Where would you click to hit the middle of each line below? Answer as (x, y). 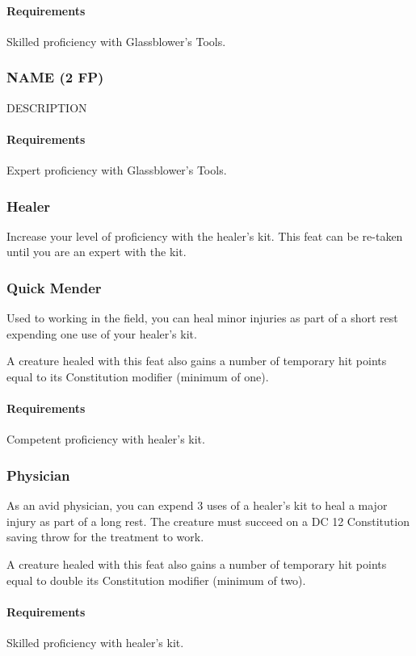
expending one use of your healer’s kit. (102, 333)
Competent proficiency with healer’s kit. (106, 439)
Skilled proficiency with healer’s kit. (95, 642)
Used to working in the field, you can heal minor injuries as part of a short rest (202, 318)
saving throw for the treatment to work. (105, 537)
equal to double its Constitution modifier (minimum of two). (156, 580)
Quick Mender (54, 287)
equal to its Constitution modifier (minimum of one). (138, 376)
